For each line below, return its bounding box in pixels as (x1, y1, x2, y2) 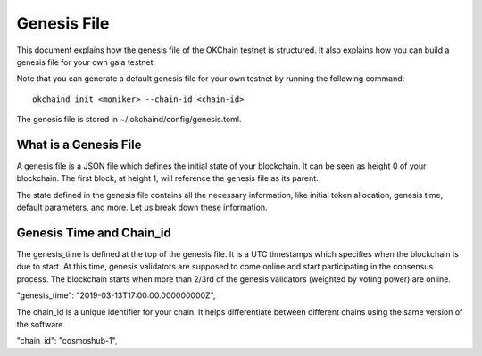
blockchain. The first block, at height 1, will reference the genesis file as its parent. (16, 173, 319, 184)
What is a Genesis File (16, 137, 142, 152)
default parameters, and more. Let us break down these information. (16, 202, 268, 213)
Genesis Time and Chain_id (16, 226, 171, 240)
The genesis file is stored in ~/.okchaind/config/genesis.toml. (16, 114, 242, 125)
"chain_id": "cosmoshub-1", (16, 335, 118, 346)
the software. (16, 319, 66, 330)
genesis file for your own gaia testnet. (16, 56, 156, 67)
